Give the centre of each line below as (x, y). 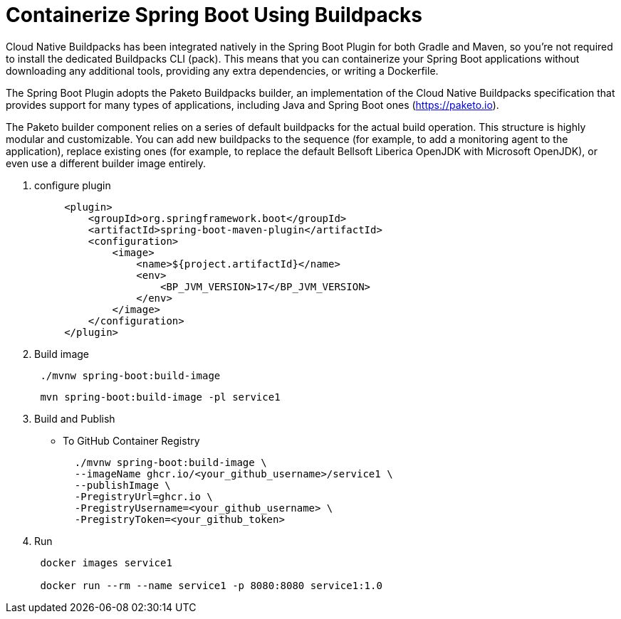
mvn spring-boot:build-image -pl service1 (160, 397)
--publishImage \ (122, 485)
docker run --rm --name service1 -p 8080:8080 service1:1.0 (211, 585)
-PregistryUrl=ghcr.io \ (143, 496)
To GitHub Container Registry (131, 440)
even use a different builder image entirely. (106, 163)
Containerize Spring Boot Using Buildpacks (214, 15)
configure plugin (73, 185)
